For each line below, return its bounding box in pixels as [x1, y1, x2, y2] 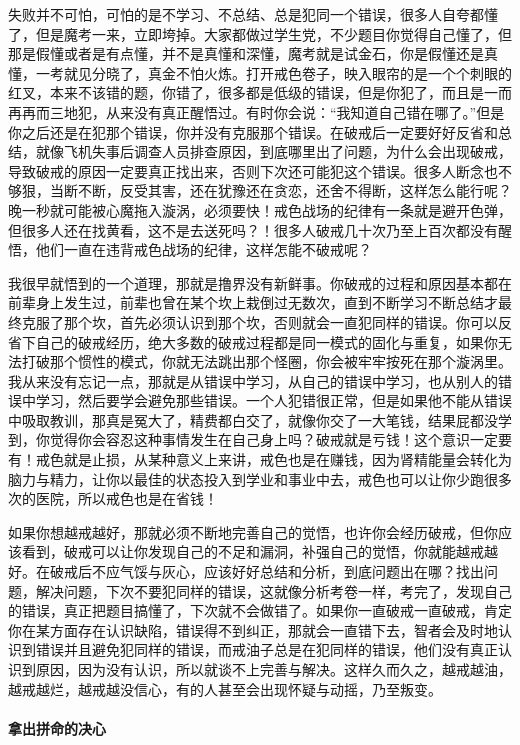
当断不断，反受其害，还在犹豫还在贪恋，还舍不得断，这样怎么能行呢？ [49, 180, 512, 201]
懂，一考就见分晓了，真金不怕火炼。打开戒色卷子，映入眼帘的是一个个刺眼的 [8, 62, 512, 83]
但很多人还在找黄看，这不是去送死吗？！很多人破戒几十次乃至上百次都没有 [8, 219, 498, 240]
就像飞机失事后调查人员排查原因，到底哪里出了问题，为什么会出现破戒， [35, 141, 512, 162]
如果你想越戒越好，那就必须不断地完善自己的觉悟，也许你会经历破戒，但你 [8, 521, 498, 542]
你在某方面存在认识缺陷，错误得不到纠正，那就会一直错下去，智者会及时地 [8, 619, 498, 640]
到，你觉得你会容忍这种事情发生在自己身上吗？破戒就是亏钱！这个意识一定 [8, 429, 498, 450]
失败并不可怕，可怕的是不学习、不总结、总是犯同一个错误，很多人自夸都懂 [8, 4, 498, 24]
